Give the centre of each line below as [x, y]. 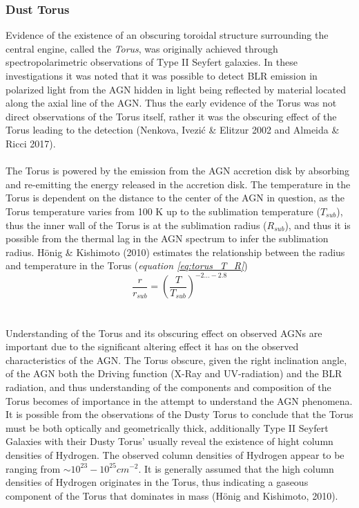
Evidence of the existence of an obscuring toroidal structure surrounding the [167, 35]
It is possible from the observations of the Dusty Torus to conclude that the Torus [179, 414]
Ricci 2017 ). [31, 143]
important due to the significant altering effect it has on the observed [152, 346]
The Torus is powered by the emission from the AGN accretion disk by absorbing [178, 171]
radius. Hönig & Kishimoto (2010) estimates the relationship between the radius [175, 252]
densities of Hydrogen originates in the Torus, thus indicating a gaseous [157, 482]
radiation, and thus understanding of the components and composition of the [168, 387]
